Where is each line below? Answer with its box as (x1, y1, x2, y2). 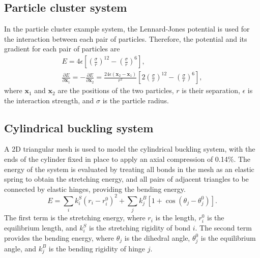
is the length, (155, 212, 196, 223)
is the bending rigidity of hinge (48, 243, 146, 253)
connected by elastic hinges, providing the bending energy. (4, 183, 186, 194)
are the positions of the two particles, (57, 85, 174, 96)
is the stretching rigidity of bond (89, 222, 190, 233)
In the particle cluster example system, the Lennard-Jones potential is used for (4, 23, 250, 34)
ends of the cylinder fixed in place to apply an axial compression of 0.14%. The (4, 154, 251, 164)
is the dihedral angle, (124, 232, 190, 243)
